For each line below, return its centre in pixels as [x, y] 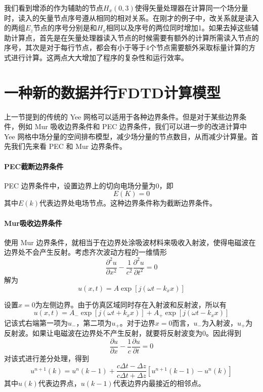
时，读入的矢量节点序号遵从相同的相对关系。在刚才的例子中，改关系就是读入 [131, 17]
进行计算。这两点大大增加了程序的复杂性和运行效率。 [99, 57]
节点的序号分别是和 [65, 28]
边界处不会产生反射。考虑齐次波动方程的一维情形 [85, 252]
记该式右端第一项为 [36, 322]
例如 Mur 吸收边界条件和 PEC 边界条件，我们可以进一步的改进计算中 [132, 126]
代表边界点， [59, 383]
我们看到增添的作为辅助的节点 [54, 8]
